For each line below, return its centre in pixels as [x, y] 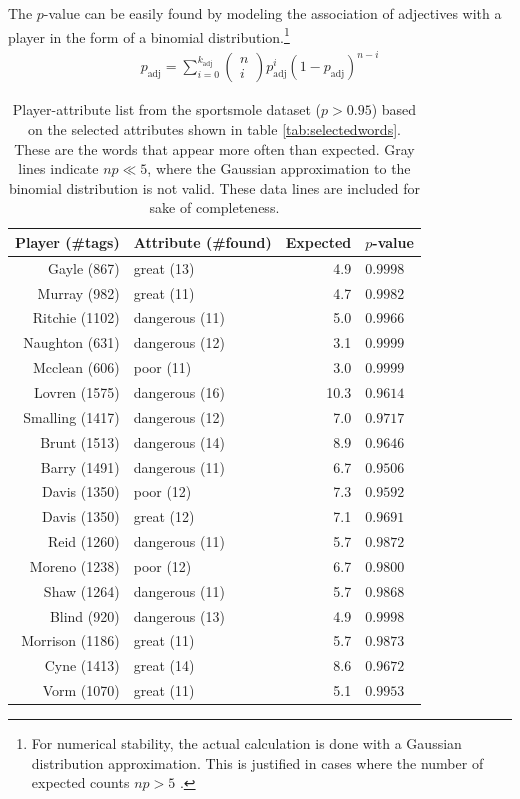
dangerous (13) [179, 615]
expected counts [80, 782]
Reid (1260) [83, 541]
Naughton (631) [71, 342]
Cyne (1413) [82, 665]
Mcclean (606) [76, 367]
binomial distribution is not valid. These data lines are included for [214, 187]
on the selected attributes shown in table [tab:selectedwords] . [214, 128]
